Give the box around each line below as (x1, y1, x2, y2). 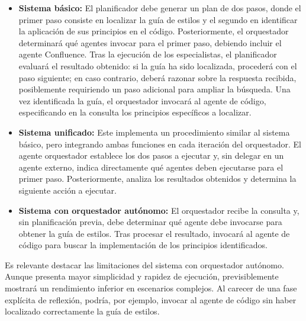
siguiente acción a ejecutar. (18, 184, 117, 196)
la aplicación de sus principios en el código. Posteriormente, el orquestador (18, 25, 289, 37)
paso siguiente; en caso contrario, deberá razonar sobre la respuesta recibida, (18, 71, 297, 84)
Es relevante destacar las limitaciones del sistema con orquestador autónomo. (5, 258, 284, 271)
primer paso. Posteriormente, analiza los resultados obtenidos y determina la (18, 172, 297, 185)
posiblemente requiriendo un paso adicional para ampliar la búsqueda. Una (18, 83, 291, 95)
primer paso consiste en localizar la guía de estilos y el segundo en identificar (18, 13, 298, 25)
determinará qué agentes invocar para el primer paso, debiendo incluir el (18, 36, 282, 49)
